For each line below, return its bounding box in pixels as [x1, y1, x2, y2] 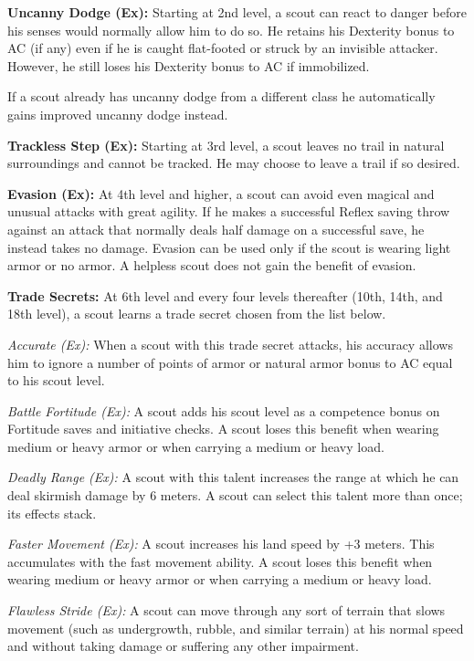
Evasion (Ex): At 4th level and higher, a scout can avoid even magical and [7, 184, 435, 203]
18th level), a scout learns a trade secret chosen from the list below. [7, 304, 386, 323]
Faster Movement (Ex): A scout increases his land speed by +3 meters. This [7, 534, 435, 553]
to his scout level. [7, 371, 105, 390]
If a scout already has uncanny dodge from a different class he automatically [7, 87, 436, 106]
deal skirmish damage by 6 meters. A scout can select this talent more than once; [7, 486, 463, 505]
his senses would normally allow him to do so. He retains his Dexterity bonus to [7, 20, 455, 39]
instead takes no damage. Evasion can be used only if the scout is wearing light [7, 237, 451, 257]
